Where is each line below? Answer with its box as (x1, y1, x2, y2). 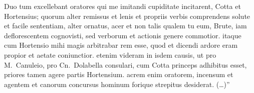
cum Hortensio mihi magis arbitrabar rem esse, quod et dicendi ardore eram (4, 40, 238, 50)
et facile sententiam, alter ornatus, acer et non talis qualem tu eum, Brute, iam (4, 20, 247, 31)
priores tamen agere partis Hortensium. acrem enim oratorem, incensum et (4, 69, 233, 80)
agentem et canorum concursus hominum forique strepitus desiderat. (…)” (4, 79, 230, 89)
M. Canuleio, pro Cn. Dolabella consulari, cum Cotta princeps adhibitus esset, (4, 59, 247, 70)
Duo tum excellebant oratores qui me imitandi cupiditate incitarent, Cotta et (4, 1, 241, 11)
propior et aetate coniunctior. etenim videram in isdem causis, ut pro (4, 49, 216, 60)
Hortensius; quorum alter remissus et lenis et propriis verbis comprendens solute (4, 10, 250, 21)
